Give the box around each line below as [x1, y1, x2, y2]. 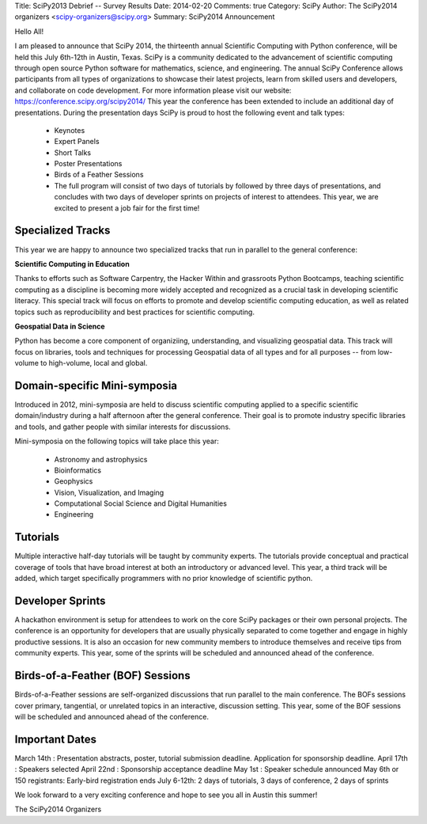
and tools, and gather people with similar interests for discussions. [14, 422, 231, 431]
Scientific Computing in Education [14, 259, 130, 268]
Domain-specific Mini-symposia [14, 378, 178, 392]
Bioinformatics [54, 465, 102, 475]
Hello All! [14, 26, 44, 36]
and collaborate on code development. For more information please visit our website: [14, 85, 292, 95]
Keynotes [54, 125, 85, 135]
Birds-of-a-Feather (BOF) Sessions [14, 669, 191, 682]
